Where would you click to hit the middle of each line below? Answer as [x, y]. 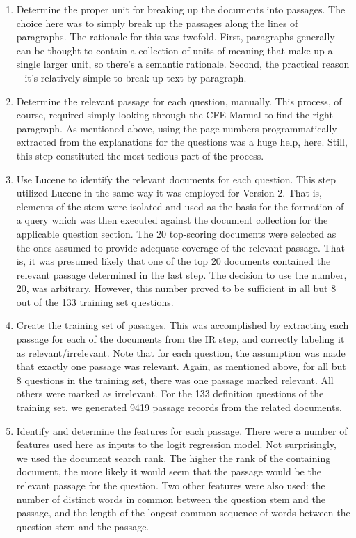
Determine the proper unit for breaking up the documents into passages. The [181, 9]
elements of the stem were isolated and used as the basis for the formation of [180, 206]
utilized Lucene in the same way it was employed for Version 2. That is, [169, 193]
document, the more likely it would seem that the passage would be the [169, 471]
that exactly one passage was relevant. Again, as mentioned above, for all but [181, 366]
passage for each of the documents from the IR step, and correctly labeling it [180, 339]
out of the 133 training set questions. [95, 301]
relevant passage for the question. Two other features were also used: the [171, 485]
